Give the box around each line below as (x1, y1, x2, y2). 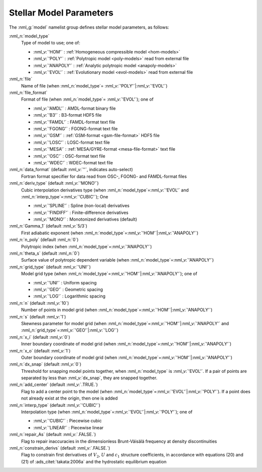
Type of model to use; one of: (21, 40, 81, 46)
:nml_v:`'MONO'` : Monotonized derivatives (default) (33, 216, 137, 222)
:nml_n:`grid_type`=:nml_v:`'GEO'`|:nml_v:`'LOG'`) (21, 327, 119, 333)
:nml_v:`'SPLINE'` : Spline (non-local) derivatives (33, 203, 130, 209)
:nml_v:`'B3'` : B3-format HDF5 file (33, 112, 102, 118)
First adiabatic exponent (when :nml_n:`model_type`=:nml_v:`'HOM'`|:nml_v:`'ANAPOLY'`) (21, 230, 198, 236)
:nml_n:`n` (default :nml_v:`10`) (9, 300, 69, 306)
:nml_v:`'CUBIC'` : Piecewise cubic (33, 418, 102, 424)
